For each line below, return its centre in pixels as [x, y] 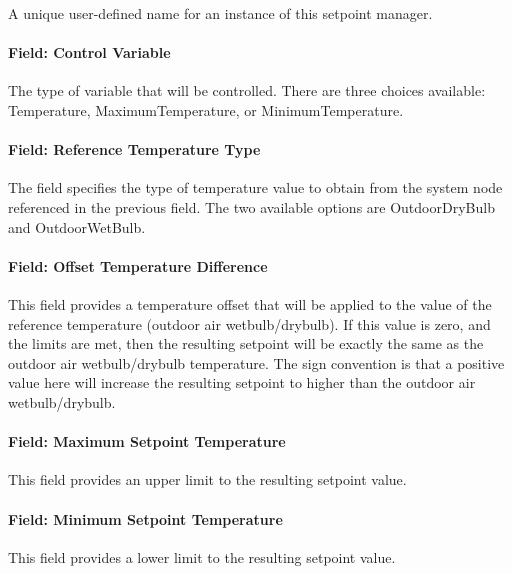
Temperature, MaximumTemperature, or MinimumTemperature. [206, 109]
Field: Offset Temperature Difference [138, 265]
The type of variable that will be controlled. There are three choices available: [247, 90]
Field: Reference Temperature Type [134, 149]
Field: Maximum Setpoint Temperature [147, 441]
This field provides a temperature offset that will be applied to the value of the [250, 303]
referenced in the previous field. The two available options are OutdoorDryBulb [251, 206]
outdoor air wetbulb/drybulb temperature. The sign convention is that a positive [256, 362]
